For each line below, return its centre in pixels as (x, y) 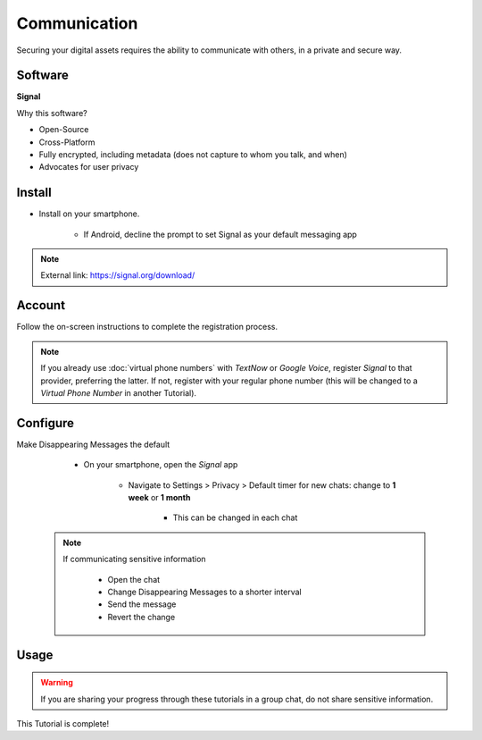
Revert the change (141, 617)
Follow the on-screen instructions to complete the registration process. (147, 327)
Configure (46, 423)
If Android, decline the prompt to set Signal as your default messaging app (220, 234)
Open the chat (134, 579)
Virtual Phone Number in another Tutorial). (118, 392)
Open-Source (64, 130)
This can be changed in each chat (235, 517)
